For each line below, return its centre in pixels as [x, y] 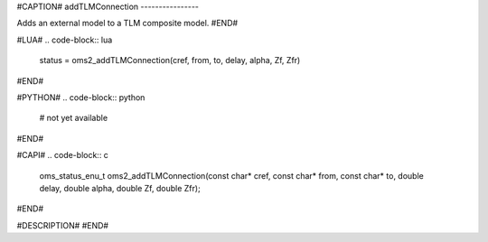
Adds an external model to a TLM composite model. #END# [127, 23]
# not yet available [74, 118]
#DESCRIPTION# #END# [62, 225]
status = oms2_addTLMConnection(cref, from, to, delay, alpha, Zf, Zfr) [170, 60]
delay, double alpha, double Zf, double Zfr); [120, 188]
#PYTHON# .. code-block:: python [81, 97]
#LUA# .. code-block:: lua [65, 40]
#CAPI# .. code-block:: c [62, 155]
